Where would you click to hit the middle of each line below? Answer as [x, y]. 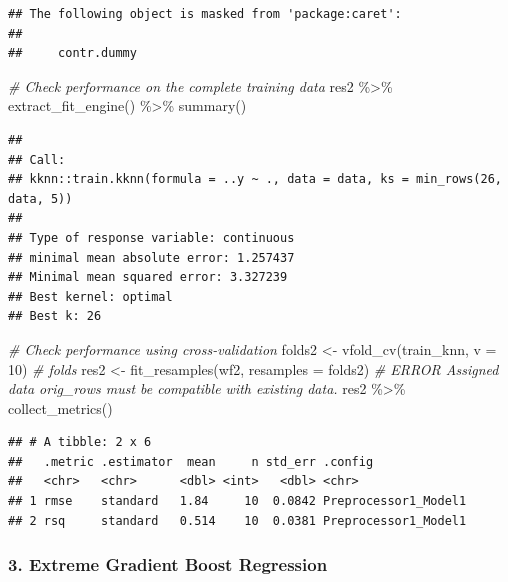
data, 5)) [40, 198]
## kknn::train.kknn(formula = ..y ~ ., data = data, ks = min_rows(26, [255, 179]
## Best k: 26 [55, 316]
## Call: [37, 159]
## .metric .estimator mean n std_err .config [191, 461]
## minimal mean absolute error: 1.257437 [151, 257]
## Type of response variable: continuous [151, 237]
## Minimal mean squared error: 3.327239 [148, 277]
